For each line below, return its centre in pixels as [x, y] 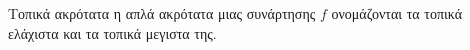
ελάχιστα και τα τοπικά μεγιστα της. [112, 32]
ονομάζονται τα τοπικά [396, 13]
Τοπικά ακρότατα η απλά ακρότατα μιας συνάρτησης [162, 13]
